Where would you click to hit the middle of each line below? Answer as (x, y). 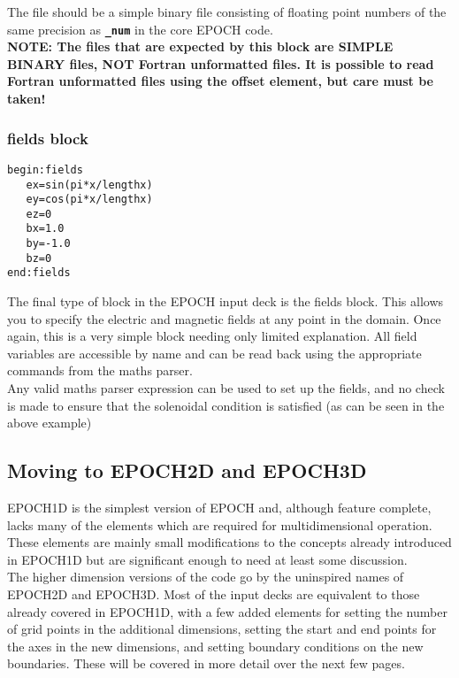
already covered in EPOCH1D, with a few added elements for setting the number (227, 611)
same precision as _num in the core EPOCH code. (140, 29)
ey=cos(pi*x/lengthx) (89, 200)
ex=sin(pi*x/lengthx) (89, 185)
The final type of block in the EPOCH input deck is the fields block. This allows (226, 301)
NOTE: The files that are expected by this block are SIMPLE (200, 46)
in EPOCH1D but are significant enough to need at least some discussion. (207, 559)
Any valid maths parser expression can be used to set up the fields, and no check (226, 388)
